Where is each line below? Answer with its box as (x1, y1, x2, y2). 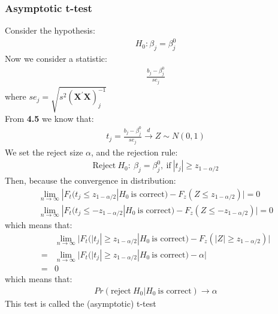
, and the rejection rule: (91, 145, 178, 158)
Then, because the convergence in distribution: (5, 174, 176, 186)
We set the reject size (5, 145, 83, 158)
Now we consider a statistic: (5, 52, 107, 65)
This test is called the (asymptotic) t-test (5, 297, 156, 309)
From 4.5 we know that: (5, 112, 94, 124)
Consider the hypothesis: (5, 24, 95, 37)
